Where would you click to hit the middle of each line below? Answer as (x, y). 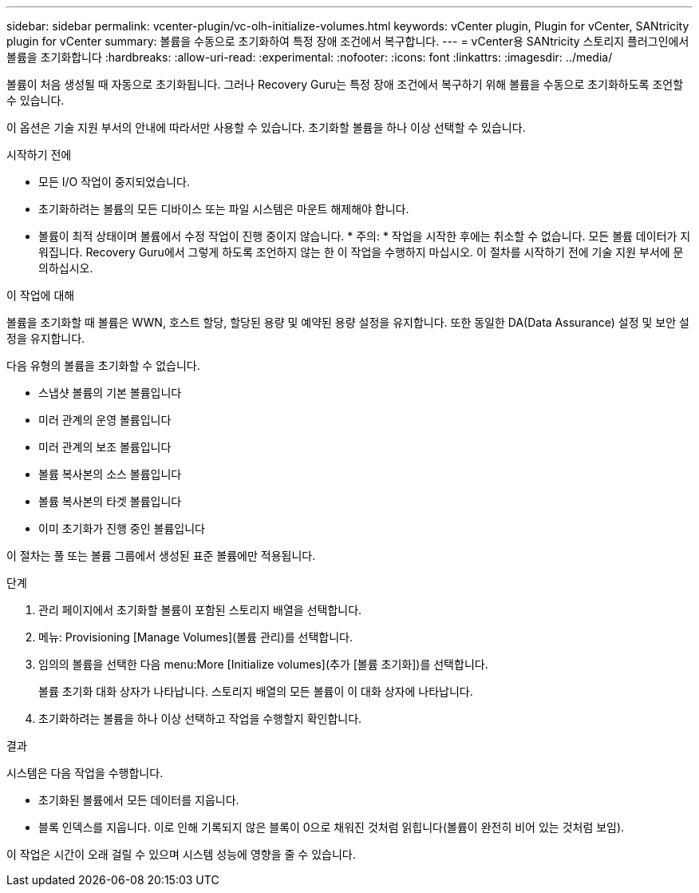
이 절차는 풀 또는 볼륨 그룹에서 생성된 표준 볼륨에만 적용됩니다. (161, 556)
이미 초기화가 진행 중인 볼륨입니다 (122, 528)
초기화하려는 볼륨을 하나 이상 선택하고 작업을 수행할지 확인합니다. (200, 718)
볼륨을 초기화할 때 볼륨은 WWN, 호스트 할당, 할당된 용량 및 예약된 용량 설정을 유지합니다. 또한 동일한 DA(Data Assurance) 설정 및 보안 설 (348, 322)
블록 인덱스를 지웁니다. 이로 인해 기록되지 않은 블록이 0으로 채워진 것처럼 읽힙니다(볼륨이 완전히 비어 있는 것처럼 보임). (332, 827)
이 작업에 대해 (41, 295)
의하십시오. (66, 268)
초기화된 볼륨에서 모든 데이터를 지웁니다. (139, 800)
